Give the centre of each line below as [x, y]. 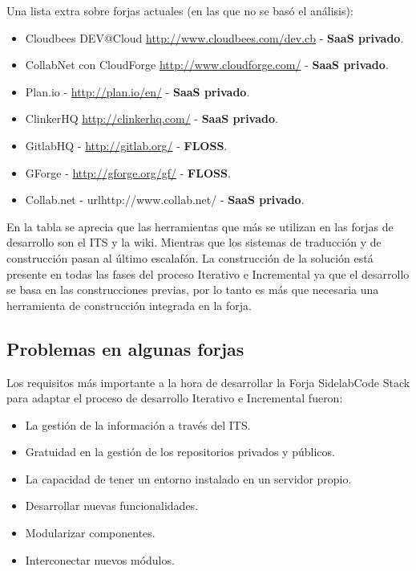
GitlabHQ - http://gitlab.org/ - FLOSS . [126, 145]
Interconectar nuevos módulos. [100, 559]
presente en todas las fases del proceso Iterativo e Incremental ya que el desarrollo [208, 273]
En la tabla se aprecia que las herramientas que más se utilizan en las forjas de [200, 226]
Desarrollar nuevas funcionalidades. [112, 506]
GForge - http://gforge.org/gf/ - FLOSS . [128, 172]
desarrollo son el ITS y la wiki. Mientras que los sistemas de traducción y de [194, 242]
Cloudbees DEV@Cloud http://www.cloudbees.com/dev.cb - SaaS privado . [214, 37]
